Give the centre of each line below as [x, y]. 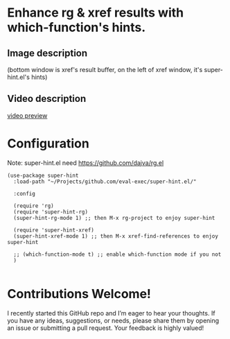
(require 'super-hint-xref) [54, 230]
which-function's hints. [77, 27]
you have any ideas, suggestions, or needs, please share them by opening [113, 320]
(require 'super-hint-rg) [51, 212]
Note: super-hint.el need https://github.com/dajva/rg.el [86, 163]
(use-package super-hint [43, 175]
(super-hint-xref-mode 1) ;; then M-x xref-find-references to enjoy [116, 236]
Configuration [48, 144]
